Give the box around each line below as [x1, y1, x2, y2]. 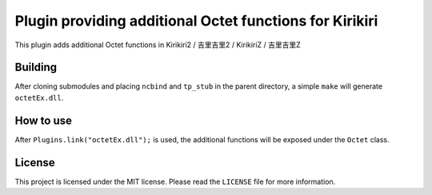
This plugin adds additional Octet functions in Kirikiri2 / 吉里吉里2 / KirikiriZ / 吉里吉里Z [14, 40, 301, 50]
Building [14, 61, 58, 74]
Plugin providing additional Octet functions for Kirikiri [14, 12, 378, 30]
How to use [14, 113, 72, 127]
